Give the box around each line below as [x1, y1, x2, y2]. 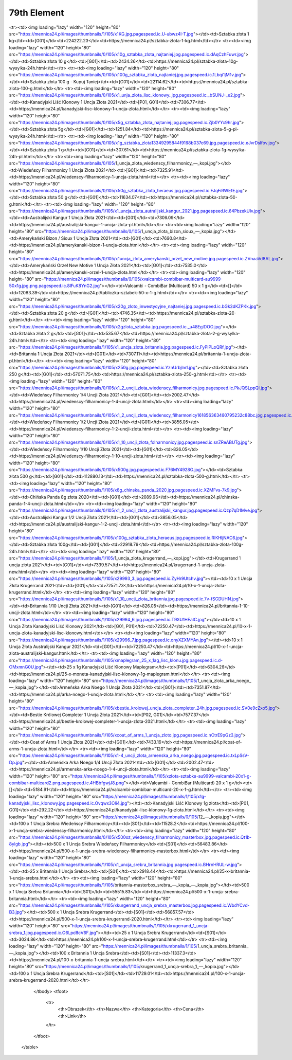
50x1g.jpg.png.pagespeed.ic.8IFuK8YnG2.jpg [9, 283, 100, 289]
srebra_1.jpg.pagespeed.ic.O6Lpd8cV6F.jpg [9, 930, 96, 935]
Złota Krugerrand [9, 582, 44, 588]
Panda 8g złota [47, 494, 77, 500]
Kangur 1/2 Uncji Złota [53, 514, 97, 520]
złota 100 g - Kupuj [47, 78, 85, 85]
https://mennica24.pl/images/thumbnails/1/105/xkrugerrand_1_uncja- [72, 923, 209, 929]
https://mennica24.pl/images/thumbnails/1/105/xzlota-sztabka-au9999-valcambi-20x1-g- [72, 773, 252, 779]
